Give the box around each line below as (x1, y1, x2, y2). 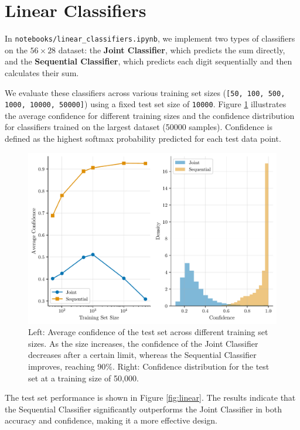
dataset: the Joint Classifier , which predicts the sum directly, (58, 43, 285, 56)
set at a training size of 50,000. (28, 371, 139, 384)
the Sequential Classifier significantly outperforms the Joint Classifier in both (5, 402, 282, 415)
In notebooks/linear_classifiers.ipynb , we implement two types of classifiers (5, 32, 295, 45)
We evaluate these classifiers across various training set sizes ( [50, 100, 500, (5, 86, 285, 98)
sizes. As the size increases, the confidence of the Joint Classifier (28, 337, 258, 349)
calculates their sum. (5, 66, 79, 79)
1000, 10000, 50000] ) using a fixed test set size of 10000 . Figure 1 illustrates (5, 98, 287, 110)
